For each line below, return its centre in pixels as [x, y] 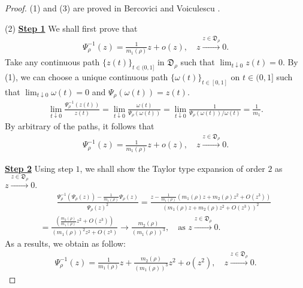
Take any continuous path [52, 62]
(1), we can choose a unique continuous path [87, 77]
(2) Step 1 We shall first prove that [71, 28]
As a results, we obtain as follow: [65, 243]
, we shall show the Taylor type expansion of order [172, 168]
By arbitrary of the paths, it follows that [80, 125]
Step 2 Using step [39, 168]
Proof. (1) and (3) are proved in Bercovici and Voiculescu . [113, 8]
